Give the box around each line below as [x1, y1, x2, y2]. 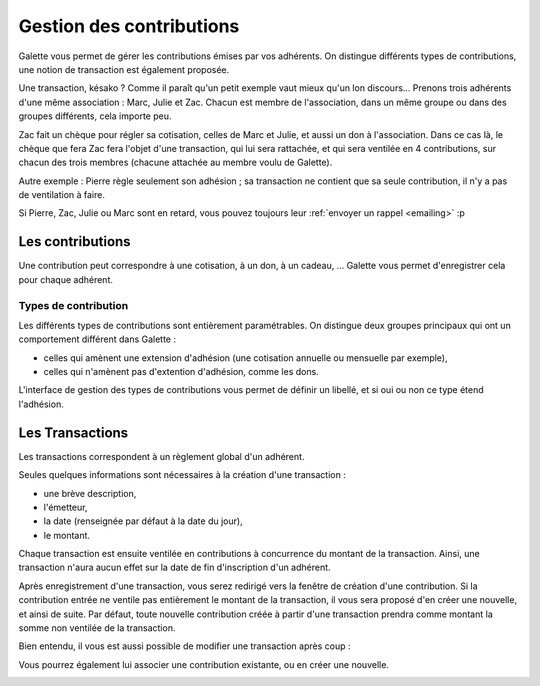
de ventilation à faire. [18, 189, 105, 201]
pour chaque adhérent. [18, 273, 114, 285]
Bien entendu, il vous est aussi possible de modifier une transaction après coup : [18, 640, 351, 652]
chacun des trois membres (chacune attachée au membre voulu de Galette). [18, 156, 333, 169]
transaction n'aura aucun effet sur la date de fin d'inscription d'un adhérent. [18, 561, 331, 574]
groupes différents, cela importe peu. [18, 110, 172, 122]
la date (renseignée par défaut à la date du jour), [43, 515, 244, 527]
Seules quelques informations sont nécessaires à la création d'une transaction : [18, 469, 347, 481]
